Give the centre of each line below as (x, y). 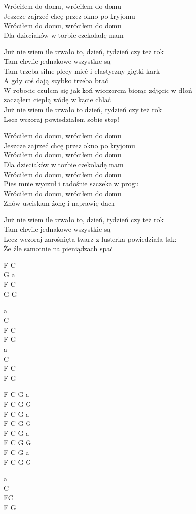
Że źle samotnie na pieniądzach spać (58, 248)
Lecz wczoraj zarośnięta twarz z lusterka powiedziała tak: (90, 239)
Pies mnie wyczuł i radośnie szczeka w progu (71, 184)
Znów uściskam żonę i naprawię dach (59, 203)
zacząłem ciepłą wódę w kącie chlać (57, 100)
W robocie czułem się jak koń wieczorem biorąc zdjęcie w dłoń (98, 90)
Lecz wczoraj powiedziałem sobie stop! (62, 119)
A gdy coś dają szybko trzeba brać (56, 80)
